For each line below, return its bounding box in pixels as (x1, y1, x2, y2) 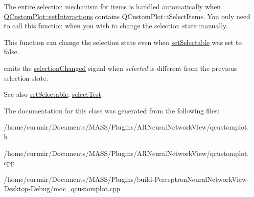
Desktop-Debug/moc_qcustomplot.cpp (4, 183, 120, 194)
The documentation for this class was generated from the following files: (4, 105, 220, 115)
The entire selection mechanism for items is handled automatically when (4, 1, 221, 11)
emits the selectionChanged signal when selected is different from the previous (4, 63, 237, 73)
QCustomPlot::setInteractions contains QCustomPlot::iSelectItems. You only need (4, 11, 250, 21)
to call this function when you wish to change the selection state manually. (4, 21, 228, 31)
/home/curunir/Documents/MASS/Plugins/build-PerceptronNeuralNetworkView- (4, 174, 249, 184)
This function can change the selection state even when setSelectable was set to (4, 37, 242, 47)
